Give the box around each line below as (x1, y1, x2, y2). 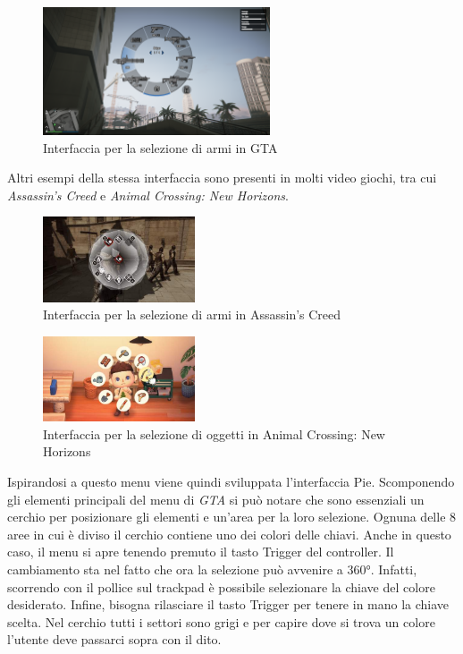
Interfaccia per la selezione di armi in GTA (43, 138, 278, 157)
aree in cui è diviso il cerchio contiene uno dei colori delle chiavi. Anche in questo (7, 524, 451, 543)
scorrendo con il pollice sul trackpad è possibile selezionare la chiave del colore (7, 577, 435, 596)
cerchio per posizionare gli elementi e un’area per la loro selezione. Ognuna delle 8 (7, 507, 457, 526)
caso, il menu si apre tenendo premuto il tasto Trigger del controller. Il (7, 542, 394, 561)
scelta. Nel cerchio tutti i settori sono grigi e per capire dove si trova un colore (7, 612, 435, 631)
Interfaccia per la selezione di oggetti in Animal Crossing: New (43, 424, 385, 443)
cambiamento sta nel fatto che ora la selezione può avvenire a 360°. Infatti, (7, 560, 417, 578)
